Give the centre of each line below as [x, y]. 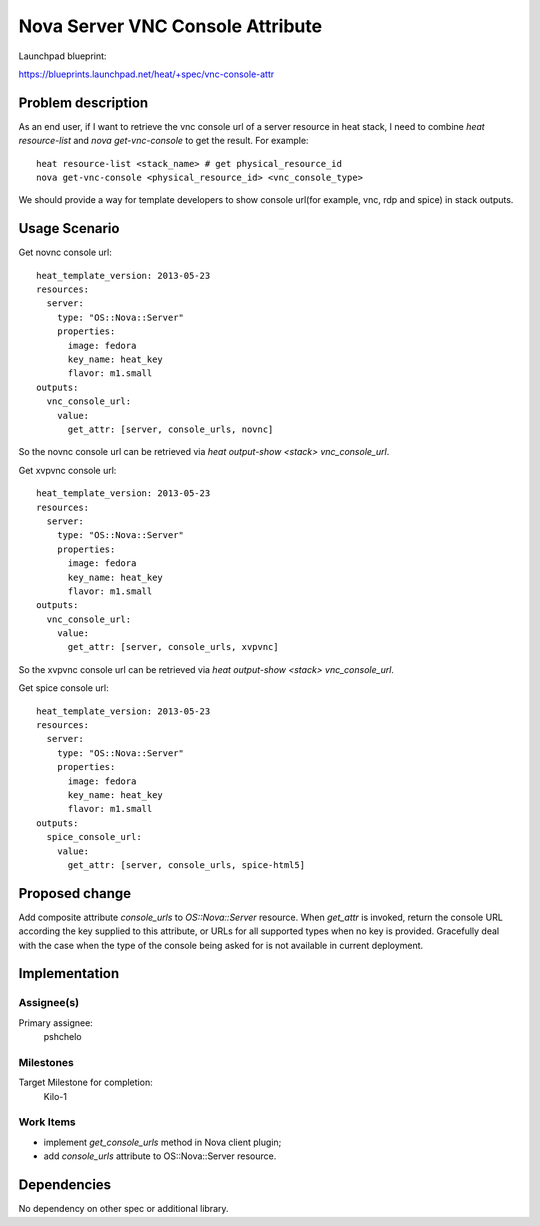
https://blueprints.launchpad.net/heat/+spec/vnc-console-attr [146, 74]
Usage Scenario [69, 228]
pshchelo [62, 1037]
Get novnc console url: [65, 252]
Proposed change [75, 893]
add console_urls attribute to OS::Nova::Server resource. [160, 1156]
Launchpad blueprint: [62, 56]
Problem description [83, 102]
